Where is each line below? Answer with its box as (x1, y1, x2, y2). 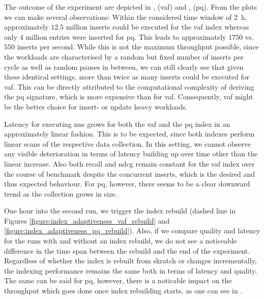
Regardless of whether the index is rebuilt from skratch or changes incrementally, (4, 255, 257, 266)
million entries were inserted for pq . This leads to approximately (25, 31, 226, 42)
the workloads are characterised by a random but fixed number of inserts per (4, 51, 244, 62)
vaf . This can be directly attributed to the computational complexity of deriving (4, 81, 254, 92)
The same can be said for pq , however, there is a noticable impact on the (4, 275, 232, 286)
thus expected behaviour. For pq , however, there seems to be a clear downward (4, 178, 250, 189)
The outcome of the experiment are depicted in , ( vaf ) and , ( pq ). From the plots (4, 2, 257, 12)
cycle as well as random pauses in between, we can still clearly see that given (4, 61, 244, 72)
